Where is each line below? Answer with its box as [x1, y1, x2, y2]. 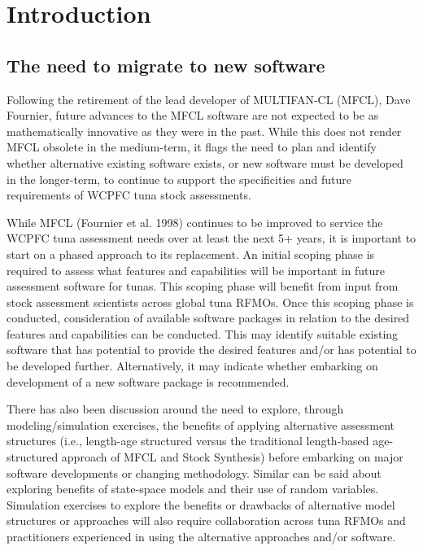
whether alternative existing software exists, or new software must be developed [7, 154, 403, 171]
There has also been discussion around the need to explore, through [7, 400, 344, 418]
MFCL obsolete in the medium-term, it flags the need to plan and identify [7, 138, 377, 155]
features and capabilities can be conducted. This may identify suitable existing [7, 325, 399, 342]
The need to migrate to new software [7, 52, 325, 77]
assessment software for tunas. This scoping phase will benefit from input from [7, 278, 399, 295]
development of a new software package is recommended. [7, 373, 290, 390]
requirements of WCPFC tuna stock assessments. [7, 186, 251, 203]
